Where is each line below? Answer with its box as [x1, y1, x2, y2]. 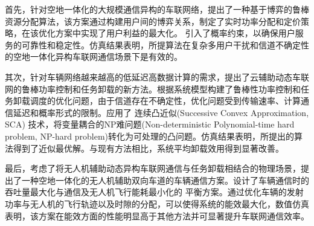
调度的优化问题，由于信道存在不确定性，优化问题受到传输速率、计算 [30, 94, 301, 107]
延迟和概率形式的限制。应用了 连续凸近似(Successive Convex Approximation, [13, 106, 309, 118]
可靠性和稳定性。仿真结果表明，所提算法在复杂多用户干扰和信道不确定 [21, 38, 301, 51]
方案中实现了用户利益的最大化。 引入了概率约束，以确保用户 [55, 27, 295, 39]
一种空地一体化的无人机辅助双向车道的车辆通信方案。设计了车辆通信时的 [21, 173, 309, 186]
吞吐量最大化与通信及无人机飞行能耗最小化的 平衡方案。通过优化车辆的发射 [5, 186, 304, 198]
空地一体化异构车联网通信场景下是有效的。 [13, 50, 182, 63]
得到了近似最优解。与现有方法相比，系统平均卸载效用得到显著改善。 [13, 141, 284, 154]
